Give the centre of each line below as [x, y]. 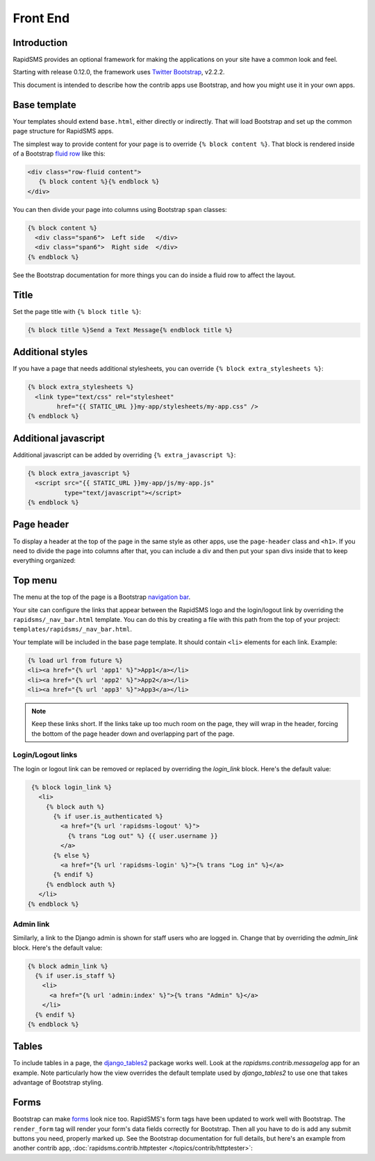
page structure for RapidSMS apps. [63, 131]
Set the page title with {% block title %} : [77, 311]
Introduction [40, 43]
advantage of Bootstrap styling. [58, 1082]
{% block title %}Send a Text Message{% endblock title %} [130, 330]
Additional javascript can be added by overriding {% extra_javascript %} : [124, 454]
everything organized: [44, 561]
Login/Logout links [45, 755]
